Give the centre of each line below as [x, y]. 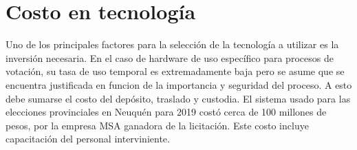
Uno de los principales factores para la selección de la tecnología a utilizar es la [172, 44]
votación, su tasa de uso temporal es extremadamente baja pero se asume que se [175, 71]
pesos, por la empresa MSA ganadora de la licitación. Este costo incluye [157, 125]
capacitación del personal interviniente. [88, 139]
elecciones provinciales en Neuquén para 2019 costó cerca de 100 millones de [166, 112]
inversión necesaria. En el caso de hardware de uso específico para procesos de [170, 57]
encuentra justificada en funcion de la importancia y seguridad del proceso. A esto [179, 84]
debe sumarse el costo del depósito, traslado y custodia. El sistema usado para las [178, 98]
